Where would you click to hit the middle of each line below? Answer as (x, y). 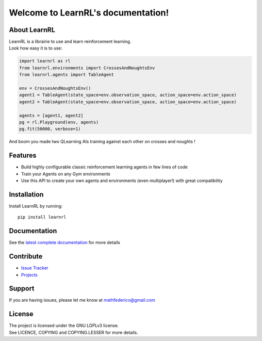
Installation (26, 194)
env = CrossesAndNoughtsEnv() (55, 88)
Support (22, 289)
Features (23, 155)
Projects (29, 275)
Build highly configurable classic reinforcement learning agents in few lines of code (104, 167)
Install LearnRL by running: (36, 206)
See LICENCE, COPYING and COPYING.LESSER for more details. (74, 332)
